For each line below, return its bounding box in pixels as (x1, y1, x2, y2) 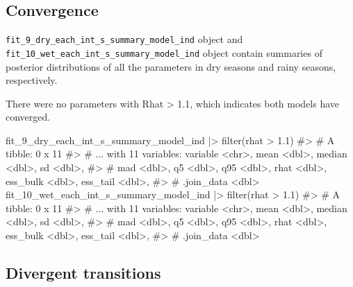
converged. (6, 110, 51, 124)
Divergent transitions (6, 262, 161, 284)
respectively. (6, 73, 58, 87)
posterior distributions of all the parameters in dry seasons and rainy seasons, (6, 59, 336, 73)
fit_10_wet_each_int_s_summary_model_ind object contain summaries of (6, 45, 322, 60)
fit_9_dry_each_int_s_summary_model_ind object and (6, 32, 243, 46)
